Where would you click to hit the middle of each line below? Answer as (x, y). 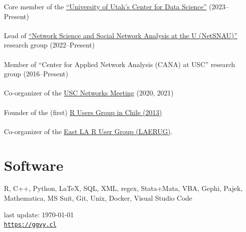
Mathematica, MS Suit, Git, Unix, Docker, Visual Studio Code (98, 198)
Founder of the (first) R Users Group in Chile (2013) (83, 112)
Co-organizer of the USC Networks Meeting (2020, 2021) (89, 93)
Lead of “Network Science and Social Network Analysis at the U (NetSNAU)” (121, 35)
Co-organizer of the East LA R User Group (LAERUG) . (88, 131)
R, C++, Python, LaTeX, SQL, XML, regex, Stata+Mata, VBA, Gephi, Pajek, (123, 188)
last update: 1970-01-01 (39, 214)
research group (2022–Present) (49, 45)
